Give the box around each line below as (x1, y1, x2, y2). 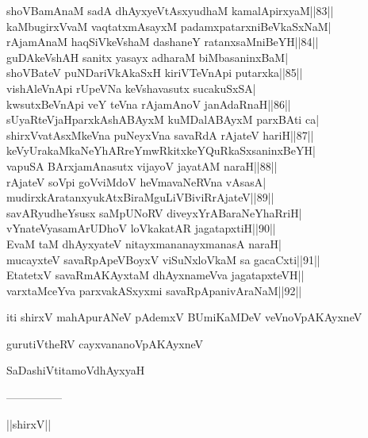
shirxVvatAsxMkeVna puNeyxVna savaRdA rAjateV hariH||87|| (6, 126, 314, 143)
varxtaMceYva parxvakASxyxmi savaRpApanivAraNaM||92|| (6, 282, 302, 298)
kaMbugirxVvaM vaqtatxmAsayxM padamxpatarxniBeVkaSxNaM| (6, 17, 332, 34)
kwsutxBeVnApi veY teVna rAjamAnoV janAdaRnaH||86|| (6, 95, 291, 112)
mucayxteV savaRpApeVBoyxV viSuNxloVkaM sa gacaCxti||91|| (6, 251, 320, 267)
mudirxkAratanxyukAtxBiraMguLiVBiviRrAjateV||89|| (6, 189, 274, 206)
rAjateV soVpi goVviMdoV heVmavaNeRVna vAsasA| (6, 173, 266, 190)
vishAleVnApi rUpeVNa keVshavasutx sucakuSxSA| (6, 79, 256, 96)
